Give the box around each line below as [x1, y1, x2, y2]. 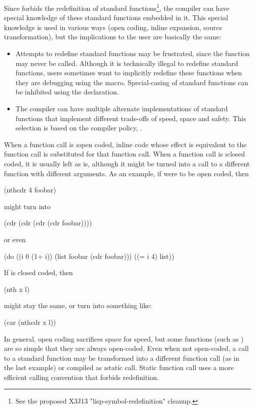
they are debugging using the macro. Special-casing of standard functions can [15, 77, 248, 87]
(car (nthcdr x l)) [4, 316, 56, 327]
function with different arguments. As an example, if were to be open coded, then [4, 168, 249, 178]
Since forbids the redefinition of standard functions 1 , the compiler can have [4, 1, 229, 13]
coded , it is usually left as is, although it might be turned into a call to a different [4, 158, 250, 168]
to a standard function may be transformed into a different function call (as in [4, 352, 239, 363]
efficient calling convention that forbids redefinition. [4, 372, 159, 382]
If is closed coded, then [4, 267, 73, 278]
